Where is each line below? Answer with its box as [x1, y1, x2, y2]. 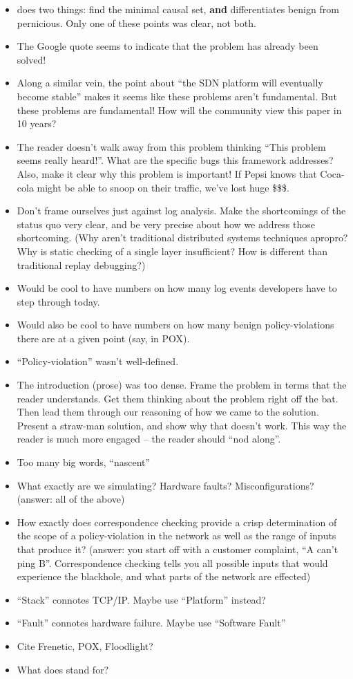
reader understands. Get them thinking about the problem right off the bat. [17, 391, 338, 405]
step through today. [17, 294, 100, 308]
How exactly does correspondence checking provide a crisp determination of [17, 514, 337, 529]
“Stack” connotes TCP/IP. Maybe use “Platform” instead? [17, 592, 266, 606]
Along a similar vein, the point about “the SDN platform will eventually [17, 75, 323, 90]
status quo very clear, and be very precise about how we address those [17, 216, 315, 231]
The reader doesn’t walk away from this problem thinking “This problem [17, 139, 326, 154]
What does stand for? [17, 662, 109, 676]
